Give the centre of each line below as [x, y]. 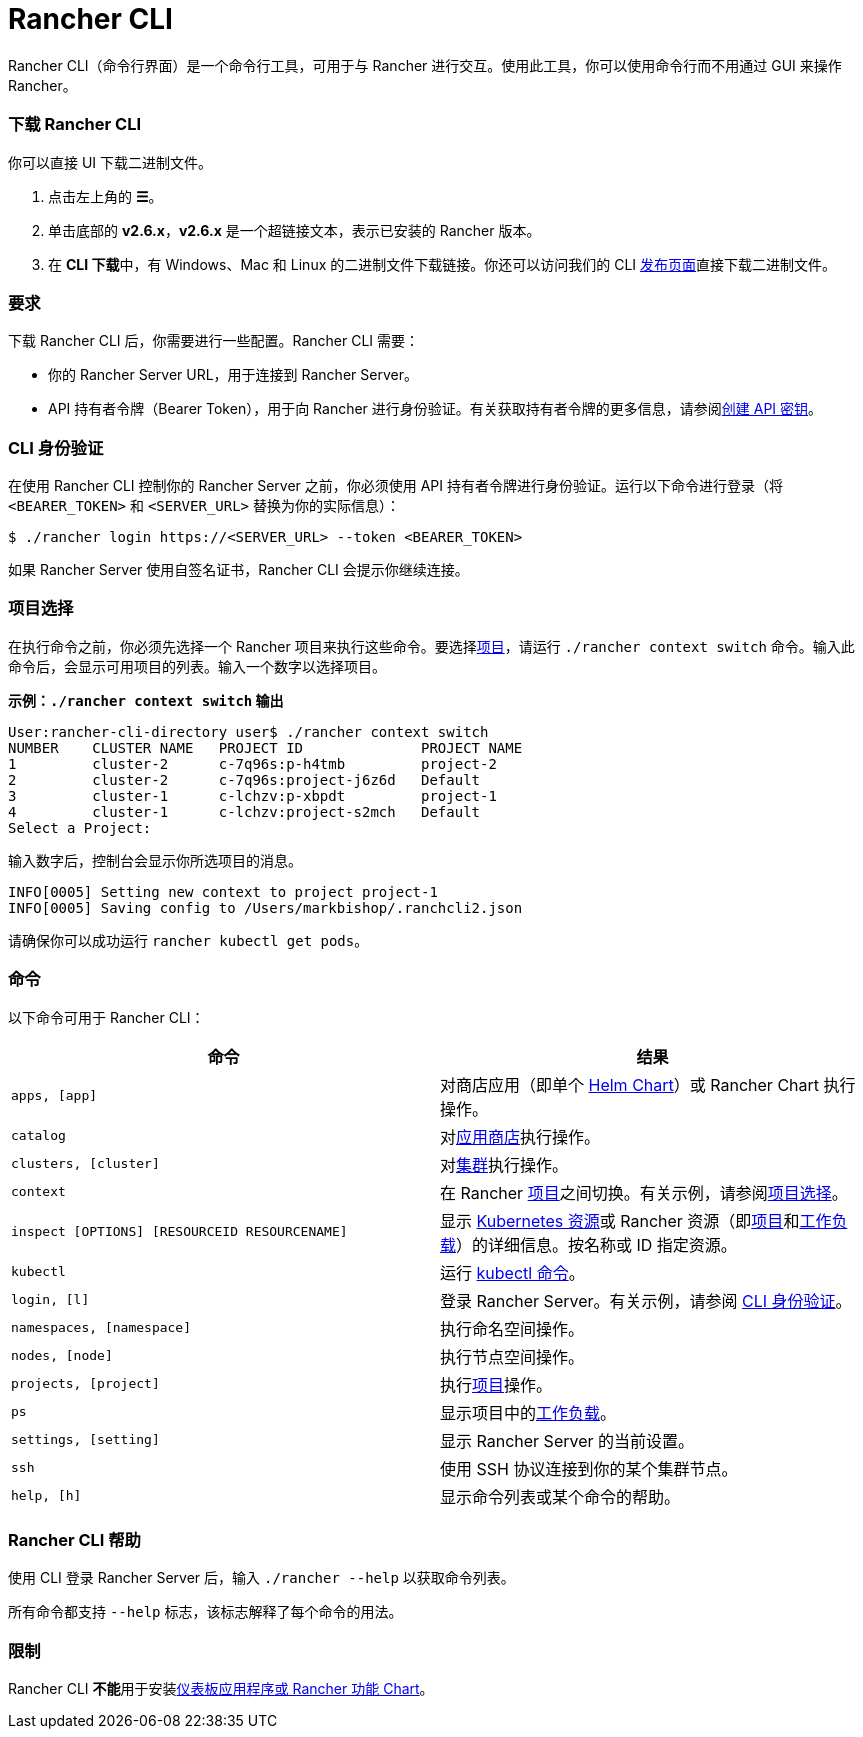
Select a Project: [80, 827]
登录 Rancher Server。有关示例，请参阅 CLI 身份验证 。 [646, 1300]
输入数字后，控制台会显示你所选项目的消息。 [155, 860]
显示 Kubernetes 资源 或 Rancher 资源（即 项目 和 [620, 1220]
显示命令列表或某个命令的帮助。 [560, 1496]
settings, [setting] [85, 1439]
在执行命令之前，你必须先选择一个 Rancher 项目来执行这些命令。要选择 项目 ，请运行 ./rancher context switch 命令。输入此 [431, 646]
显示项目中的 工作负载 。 [528, 1412]
